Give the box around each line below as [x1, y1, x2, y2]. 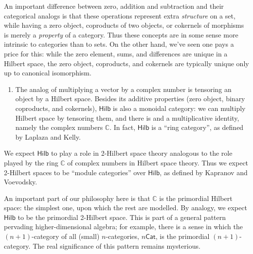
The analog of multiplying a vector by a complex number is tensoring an [15, 84, 232, 94]
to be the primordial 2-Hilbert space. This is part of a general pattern [18, 212, 226, 222]
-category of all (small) [32, 231, 100, 241]
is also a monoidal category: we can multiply [113, 103, 246, 113]
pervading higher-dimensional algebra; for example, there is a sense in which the [4, 221, 243, 232]
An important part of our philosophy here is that [4, 193, 150, 203]
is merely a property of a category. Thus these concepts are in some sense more [4, 29, 238, 39]
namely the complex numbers [15, 122, 103, 132]
